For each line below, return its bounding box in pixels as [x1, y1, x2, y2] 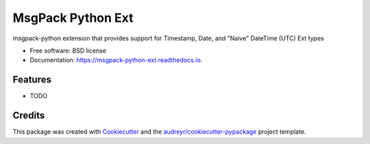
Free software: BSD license [29, 46, 106, 55]
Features [12, 74, 51, 85]
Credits [12, 110, 45, 121]
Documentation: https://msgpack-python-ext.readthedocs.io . [29, 56, 203, 64]
